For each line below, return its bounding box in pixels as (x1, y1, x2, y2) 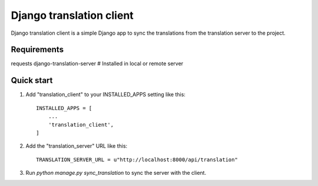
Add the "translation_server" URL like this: (25, 142, 128, 150)
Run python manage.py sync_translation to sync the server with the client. (25, 170, 206, 177)
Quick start (11, 75, 53, 85)
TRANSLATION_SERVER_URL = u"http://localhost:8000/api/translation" (36, 156, 238, 163)
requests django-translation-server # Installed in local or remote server (11, 60, 184, 67)
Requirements (11, 45, 64, 55)
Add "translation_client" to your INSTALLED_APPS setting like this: (25, 91, 185, 98)
